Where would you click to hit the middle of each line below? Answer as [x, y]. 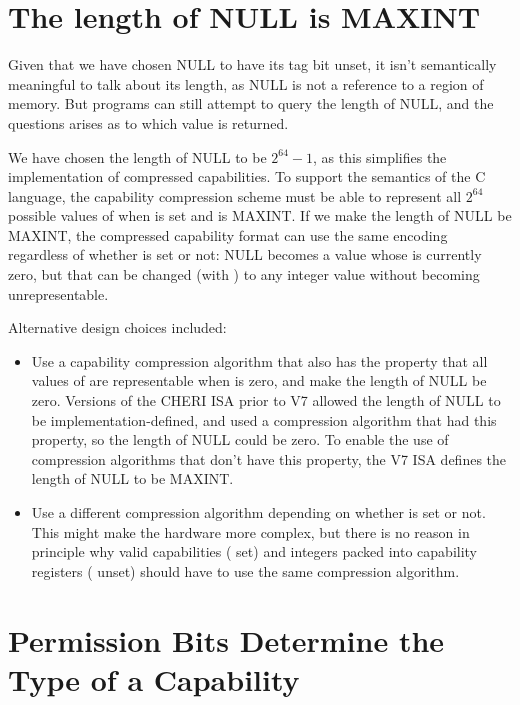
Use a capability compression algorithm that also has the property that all [259, 360]
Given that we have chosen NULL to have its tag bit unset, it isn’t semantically [252, 64]
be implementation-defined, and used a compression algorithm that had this [264, 419]
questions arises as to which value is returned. [148, 122]
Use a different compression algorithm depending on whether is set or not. [258, 512]
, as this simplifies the [380, 156]
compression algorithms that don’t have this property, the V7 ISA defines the [269, 458]
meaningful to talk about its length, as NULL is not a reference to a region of [246, 83]
